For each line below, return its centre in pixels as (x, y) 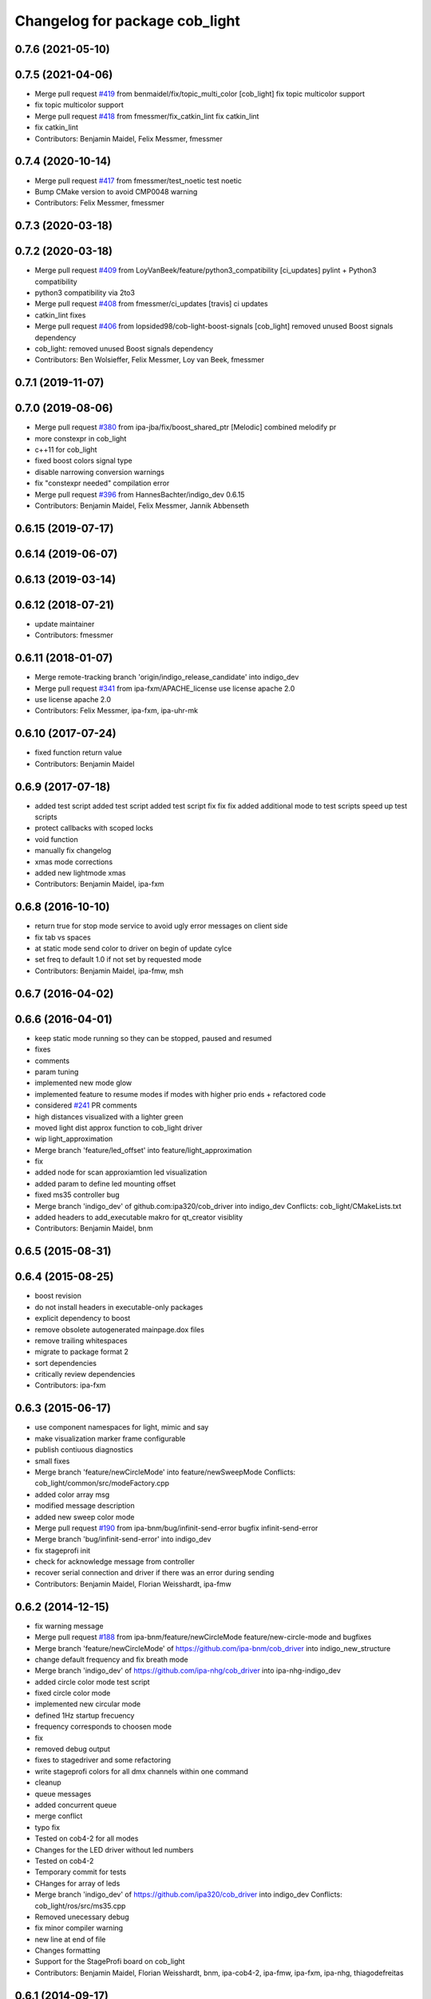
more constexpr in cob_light (81, 438)
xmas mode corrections (74, 862)
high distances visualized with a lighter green (109, 1116)
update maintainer (65, 624)
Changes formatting (67, 1950)
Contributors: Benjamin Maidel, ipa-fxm (99, 884)
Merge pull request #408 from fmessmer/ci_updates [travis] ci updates (151, 304)
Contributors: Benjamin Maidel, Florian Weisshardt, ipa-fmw (133, 1584)
